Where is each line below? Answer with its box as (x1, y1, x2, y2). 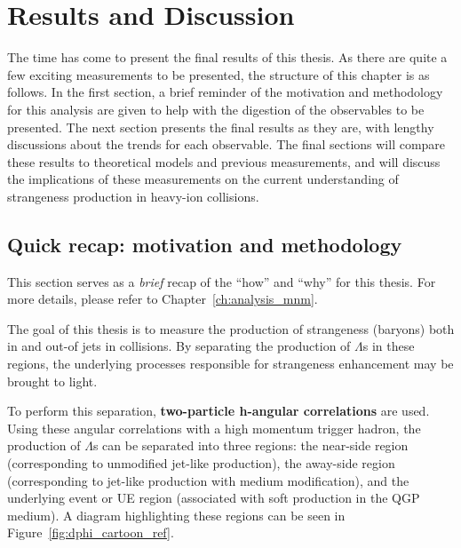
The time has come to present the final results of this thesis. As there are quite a (7, 48, 448, 67)
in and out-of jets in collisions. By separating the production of (7, 337, 351, 355)
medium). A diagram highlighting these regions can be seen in (7, 505, 346, 524)
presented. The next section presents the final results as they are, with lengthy (7, 117, 434, 136)
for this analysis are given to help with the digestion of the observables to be (7, 99, 425, 118)
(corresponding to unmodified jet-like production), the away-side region (7, 454, 395, 473)
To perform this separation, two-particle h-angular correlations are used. (7, 401, 430, 420)
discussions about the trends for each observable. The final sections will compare (7, 135, 446, 154)
